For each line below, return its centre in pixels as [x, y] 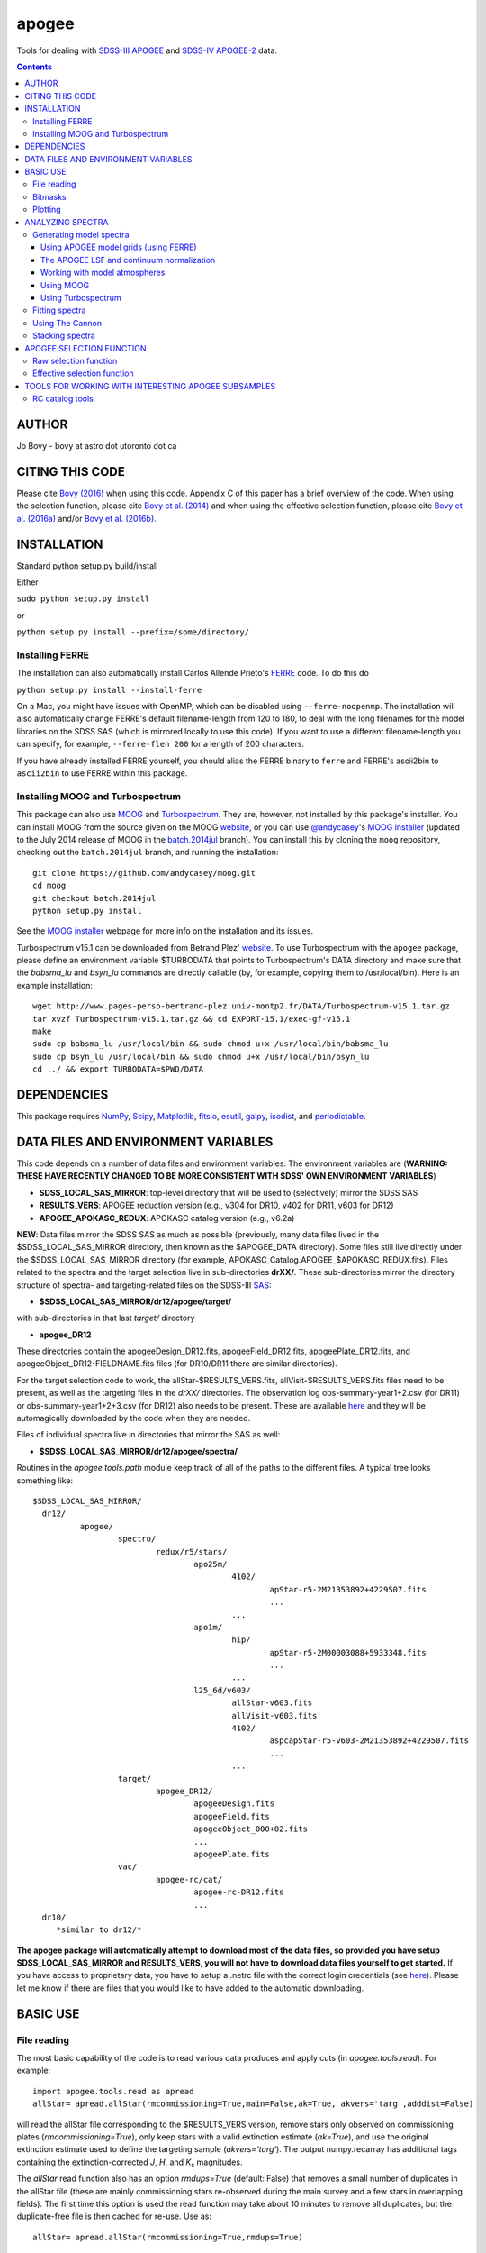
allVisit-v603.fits [274, 1715]
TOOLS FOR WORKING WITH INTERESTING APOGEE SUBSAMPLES [150, 386]
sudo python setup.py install [83, 599]
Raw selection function [75, 360]
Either [28, 582]
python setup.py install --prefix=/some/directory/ [133, 632]
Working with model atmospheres [103, 273]
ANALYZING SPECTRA [67, 222]
